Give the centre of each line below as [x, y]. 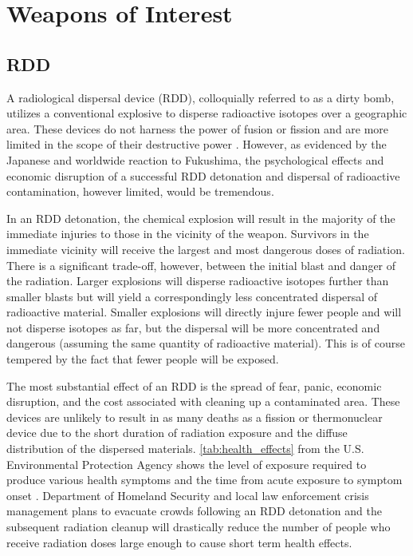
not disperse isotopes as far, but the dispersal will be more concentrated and [193, 327]
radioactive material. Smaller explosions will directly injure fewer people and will [204, 312]
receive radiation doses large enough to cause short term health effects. [179, 542]
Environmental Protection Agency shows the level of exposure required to [187, 464]
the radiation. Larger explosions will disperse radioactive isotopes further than [198, 281]
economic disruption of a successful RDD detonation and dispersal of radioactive [203, 175]
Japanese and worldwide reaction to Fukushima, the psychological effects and [195, 159]
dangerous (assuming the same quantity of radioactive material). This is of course [206, 343]
